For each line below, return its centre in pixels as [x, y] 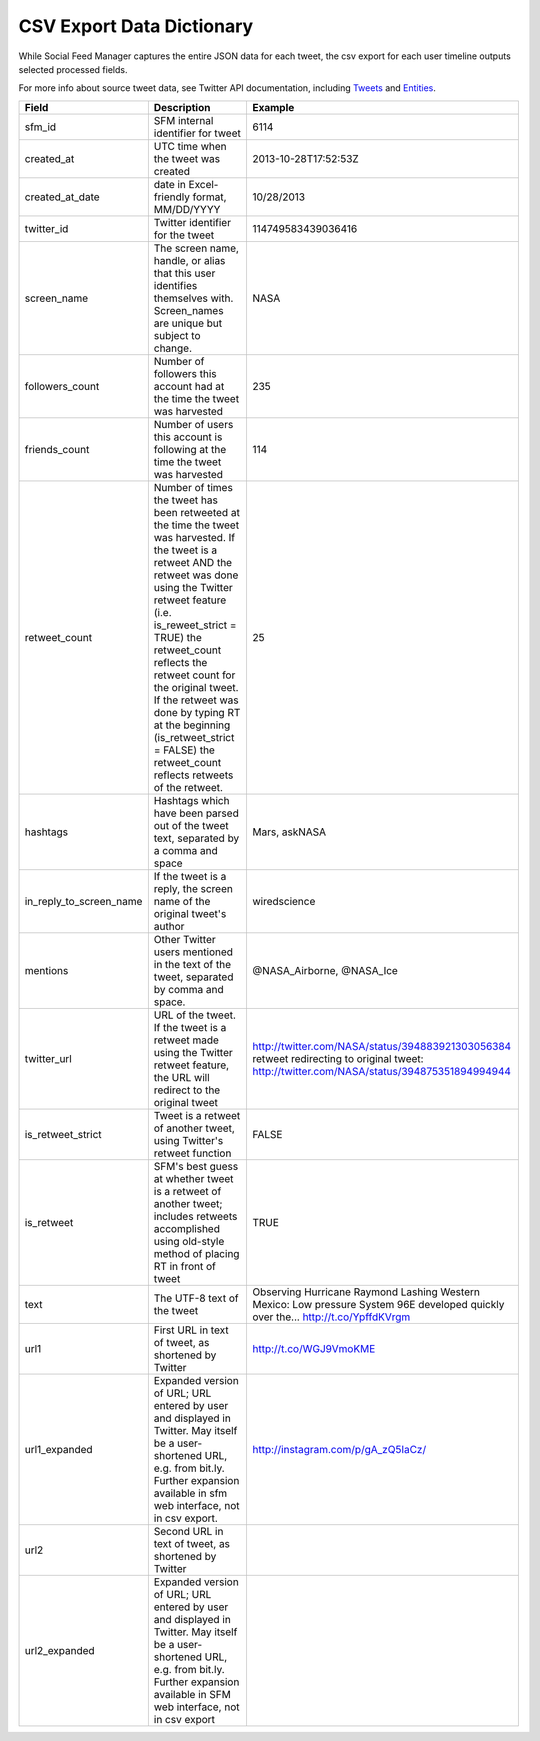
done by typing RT [197, 712]
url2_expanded [59, 1650]
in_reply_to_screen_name [83, 901]
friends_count [57, 449]
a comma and [186, 850]
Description [182, 107]
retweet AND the [193, 562]
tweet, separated [193, 977]
